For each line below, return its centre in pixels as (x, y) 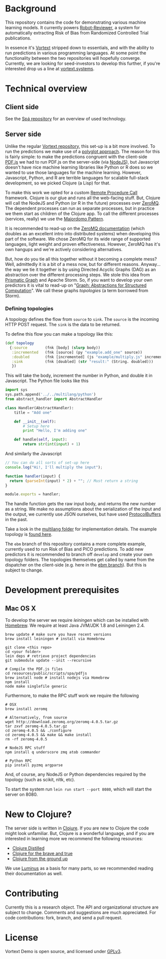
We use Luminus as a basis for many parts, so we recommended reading (79, 869)
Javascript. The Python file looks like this (47, 381)
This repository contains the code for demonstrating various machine (76, 22)
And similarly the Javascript (33, 454)
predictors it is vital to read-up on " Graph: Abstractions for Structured (76, 285)
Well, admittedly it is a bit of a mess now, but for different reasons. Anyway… (83, 264)
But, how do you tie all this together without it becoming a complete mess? (81, 259)
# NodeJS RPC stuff (25, 748)
